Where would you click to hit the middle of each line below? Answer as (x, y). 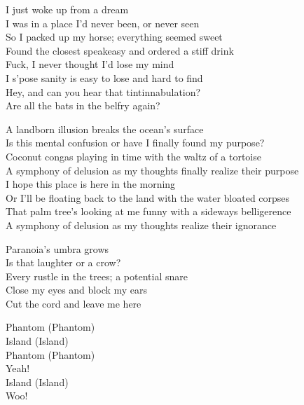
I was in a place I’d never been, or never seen (103, 23)
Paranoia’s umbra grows (57, 248)
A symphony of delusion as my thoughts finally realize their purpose (152, 170)
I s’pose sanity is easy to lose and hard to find (104, 77)
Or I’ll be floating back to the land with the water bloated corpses (148, 197)
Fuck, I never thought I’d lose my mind (90, 64)
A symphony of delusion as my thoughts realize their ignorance (141, 225)
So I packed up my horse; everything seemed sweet (114, 37)
